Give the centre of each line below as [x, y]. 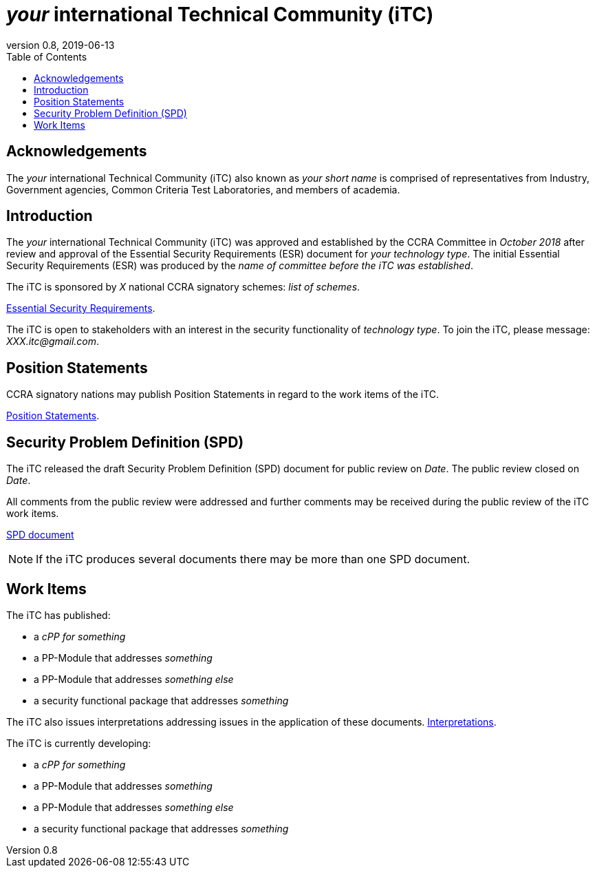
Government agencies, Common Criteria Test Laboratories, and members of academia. [203, 189]
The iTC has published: [58, 615]
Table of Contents [47, 56]
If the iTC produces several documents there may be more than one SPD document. [253, 559]
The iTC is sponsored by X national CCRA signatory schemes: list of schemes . [183, 287]
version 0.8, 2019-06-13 [61, 45]
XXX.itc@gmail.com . [53, 341]
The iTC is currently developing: [79, 743]
